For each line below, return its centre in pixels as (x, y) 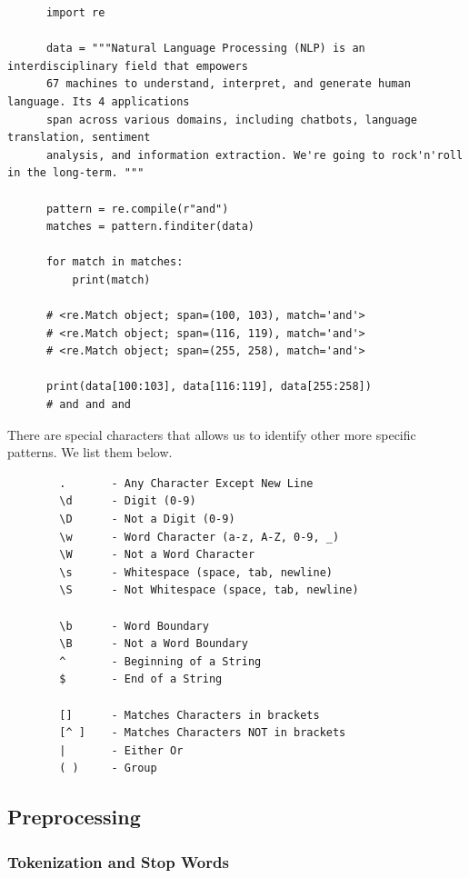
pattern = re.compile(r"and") (137, 209)
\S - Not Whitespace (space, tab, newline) (209, 590)
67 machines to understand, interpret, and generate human (228, 84)
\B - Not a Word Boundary (154, 644)
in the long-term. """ (76, 173)
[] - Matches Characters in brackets (190, 715)
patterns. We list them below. (90, 452)
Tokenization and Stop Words (118, 861)
